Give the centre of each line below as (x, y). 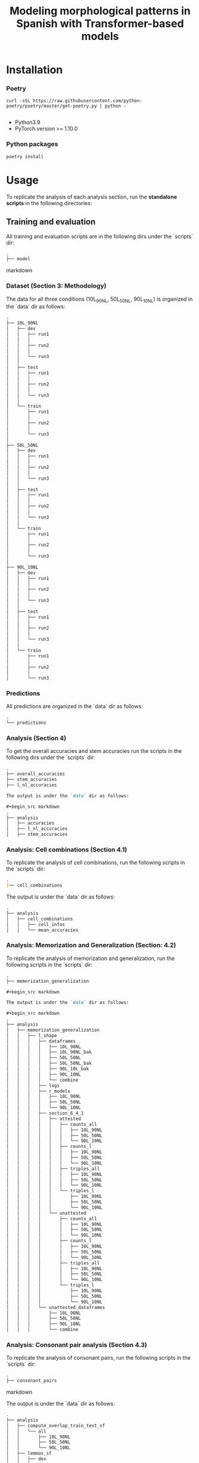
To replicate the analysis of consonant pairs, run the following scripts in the (98, 1358)
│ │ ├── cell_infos (36, 924)
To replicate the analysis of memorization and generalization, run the (91, 958)
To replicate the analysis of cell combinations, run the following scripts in (96, 863)
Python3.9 (27, 122)
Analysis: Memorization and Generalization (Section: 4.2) (91, 945)
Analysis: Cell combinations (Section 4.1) (67, 850)
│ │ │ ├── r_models (38, 1091)
